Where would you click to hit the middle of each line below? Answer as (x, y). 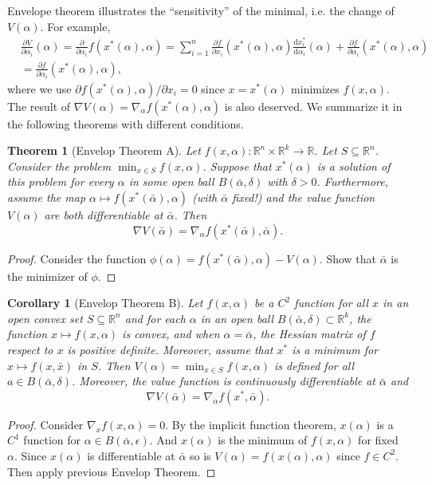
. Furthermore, (353, 181)
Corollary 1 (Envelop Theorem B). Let (105, 303)
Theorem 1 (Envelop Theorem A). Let (104, 150)
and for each (155, 318)
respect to (30, 349)
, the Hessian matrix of (309, 334)
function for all (332, 303)
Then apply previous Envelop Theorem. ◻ (112, 471)
